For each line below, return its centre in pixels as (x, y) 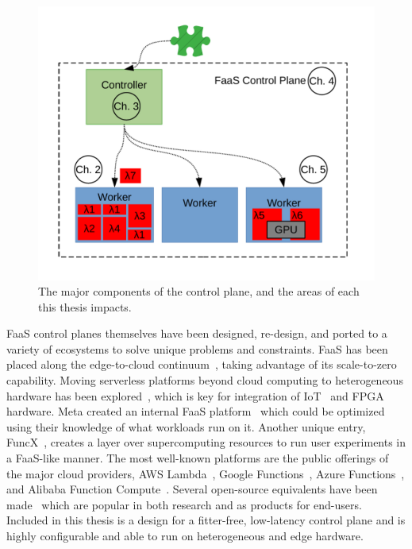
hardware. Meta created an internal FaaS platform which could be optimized (196, 411)
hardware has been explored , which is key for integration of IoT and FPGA (195, 395)
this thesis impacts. (85, 306)
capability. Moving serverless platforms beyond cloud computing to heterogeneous (205, 380)
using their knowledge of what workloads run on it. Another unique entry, (186, 426)
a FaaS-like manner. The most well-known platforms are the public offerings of (198, 458)
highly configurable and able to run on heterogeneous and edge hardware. (185, 535)
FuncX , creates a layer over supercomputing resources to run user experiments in (206, 442)
